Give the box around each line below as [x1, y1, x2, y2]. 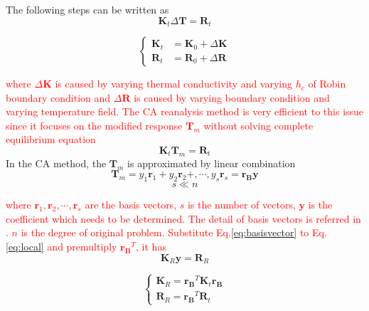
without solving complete [203, 117, 314, 132]
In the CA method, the [6, 155, 107, 170]
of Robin [308, 76, 346, 91]
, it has [136, 238, 166, 253]
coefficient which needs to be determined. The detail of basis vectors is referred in [6, 211, 361, 226]
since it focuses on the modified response [6, 117, 183, 132]
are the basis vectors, [85, 197, 177, 212]
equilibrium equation [6, 132, 96, 147]
